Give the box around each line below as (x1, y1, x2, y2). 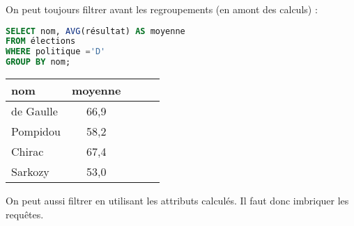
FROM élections (6, 36, 76, 47)
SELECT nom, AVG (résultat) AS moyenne (6, 26, 185, 36)
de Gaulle (11, 103, 58, 120)
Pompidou (11, 123, 61, 140)
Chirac (11, 143, 44, 160)
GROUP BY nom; (6, 57, 71, 67)
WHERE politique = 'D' (6, 47, 106, 57)
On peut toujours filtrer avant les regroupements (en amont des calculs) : (6, 2, 318, 16)
